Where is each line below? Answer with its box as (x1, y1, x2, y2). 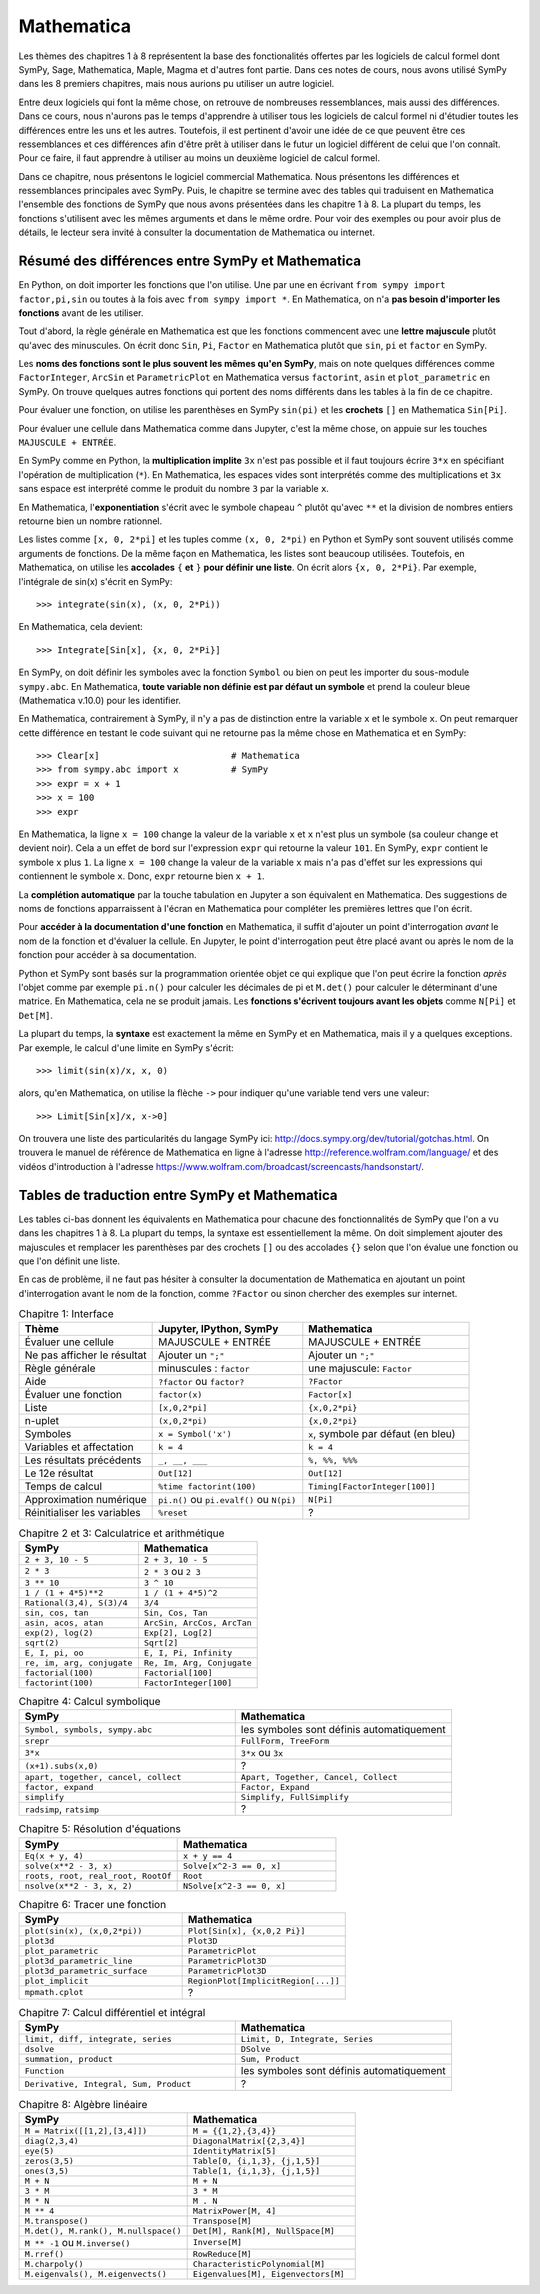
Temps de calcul (24, 1480, 103, 1494)
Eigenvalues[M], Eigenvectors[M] (192, 2268, 345, 2279)
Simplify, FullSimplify (240, 1792, 349, 1803)
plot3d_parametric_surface (24, 1965, 148, 1976)
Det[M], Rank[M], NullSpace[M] (192, 2225, 335, 2236)
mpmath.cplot (24, 1987, 84, 1998)
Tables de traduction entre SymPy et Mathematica (18, 1186, 339, 1204)
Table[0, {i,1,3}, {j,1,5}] (192, 2155, 321, 2166)
